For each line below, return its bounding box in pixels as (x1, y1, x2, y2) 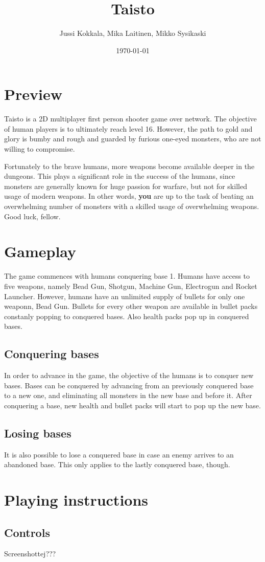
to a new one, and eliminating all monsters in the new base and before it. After (4, 390, 252, 401)
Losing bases (4, 425, 71, 441)
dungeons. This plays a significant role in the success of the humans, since (4, 171, 235, 181)
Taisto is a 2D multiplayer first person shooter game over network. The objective (4, 113, 257, 124)
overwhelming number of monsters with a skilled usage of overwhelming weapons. (4, 201, 259, 211)
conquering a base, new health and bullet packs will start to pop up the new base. (4, 400, 261, 410)
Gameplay (4, 241, 77, 262)
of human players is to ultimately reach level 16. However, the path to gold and (4, 123, 253, 134)
